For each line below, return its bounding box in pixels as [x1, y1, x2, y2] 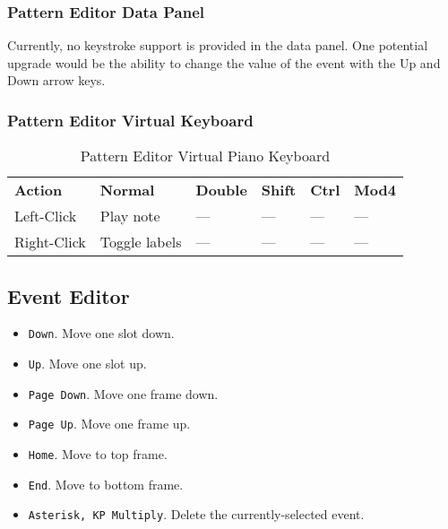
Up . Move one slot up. [28, 354, 147, 373]
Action [14, 179, 63, 201]
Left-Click [14, 205, 77, 227]
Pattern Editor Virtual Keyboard [7, 108, 254, 131]
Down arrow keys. [7, 71, 106, 90]
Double [195, 179, 247, 201]
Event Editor [7, 282, 130, 309]
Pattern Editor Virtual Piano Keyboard [80, 145, 331, 167]
